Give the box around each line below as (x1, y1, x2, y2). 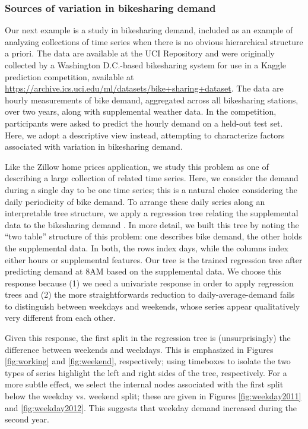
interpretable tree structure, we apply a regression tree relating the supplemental (5, 207, 299, 219)
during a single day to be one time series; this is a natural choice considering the (5, 183, 297, 195)
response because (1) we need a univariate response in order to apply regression (5, 276, 294, 289)
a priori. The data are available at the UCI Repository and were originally (5, 47, 275, 59)
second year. (5, 413, 49, 425)
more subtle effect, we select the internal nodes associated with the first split (5, 378, 284, 390)
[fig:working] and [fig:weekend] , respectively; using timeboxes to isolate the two (5, 355, 291, 367)
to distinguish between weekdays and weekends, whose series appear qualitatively (5, 299, 300, 312)
